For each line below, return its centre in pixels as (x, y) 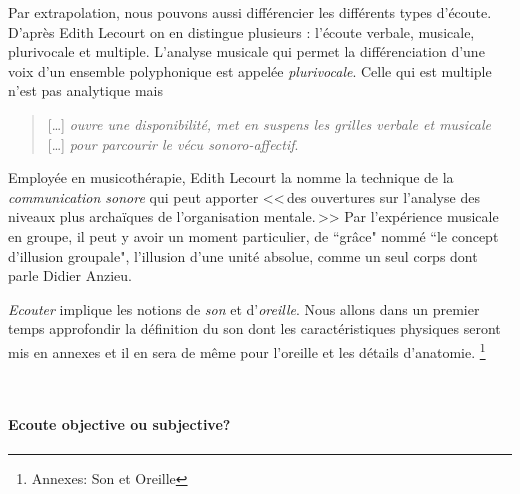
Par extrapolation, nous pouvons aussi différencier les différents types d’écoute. (250, 12)
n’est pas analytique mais (86, 90)
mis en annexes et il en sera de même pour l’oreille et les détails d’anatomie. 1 (247, 350)
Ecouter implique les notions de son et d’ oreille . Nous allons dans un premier (244, 308)
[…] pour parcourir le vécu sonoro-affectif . (173, 143)
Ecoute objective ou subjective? (119, 424)
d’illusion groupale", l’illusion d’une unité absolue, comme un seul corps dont (243, 255)
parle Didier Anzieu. (70, 275)
